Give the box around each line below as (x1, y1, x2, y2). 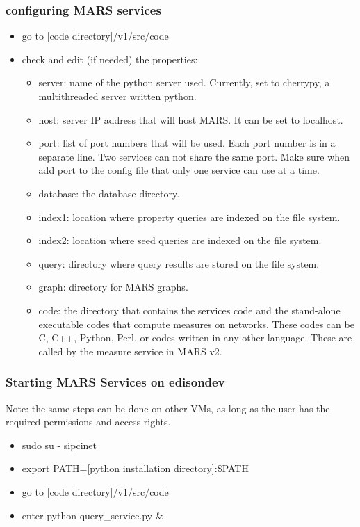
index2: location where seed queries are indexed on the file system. (38, 233, 322, 248)
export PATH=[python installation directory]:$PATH (22, 461, 249, 476)
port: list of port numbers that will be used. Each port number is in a (38, 136, 336, 150)
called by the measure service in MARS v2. (38, 343, 222, 358)
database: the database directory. (38, 186, 180, 200)
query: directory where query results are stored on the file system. (38, 256, 320, 270)
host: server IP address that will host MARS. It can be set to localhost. (38, 112, 343, 127)
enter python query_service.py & (22, 508, 163, 522)
